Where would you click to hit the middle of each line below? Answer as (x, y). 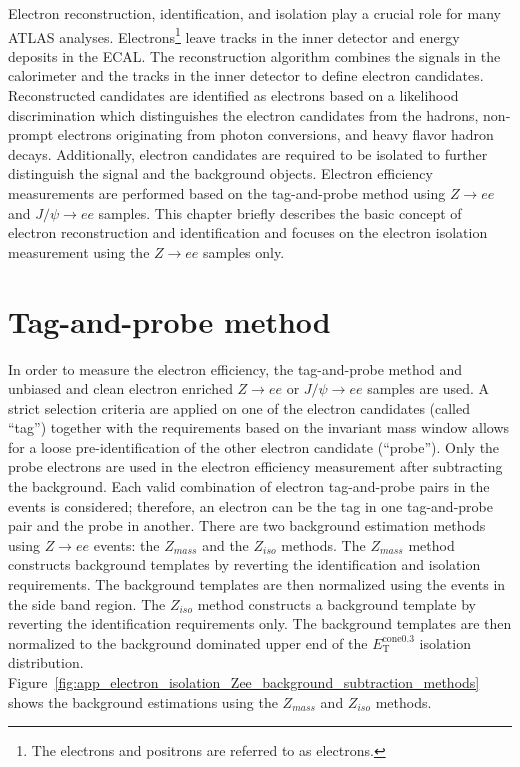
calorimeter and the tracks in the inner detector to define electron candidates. (246, 75)
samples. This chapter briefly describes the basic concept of (280, 212)
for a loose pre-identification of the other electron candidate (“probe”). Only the (254, 446)
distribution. (46, 662)
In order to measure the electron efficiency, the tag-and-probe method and (235, 368)
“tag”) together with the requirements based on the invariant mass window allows (259, 427)
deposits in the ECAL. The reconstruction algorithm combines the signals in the (254, 55)
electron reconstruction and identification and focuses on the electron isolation (248, 232)
